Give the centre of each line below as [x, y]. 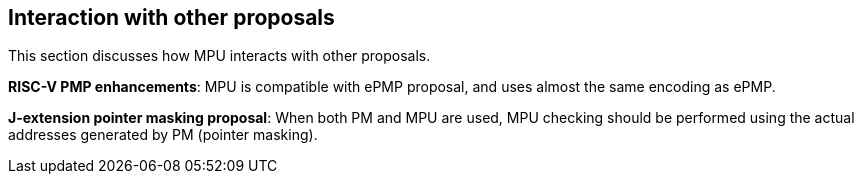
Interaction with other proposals [171, 17]
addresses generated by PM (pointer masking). [163, 135]
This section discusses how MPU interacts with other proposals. [219, 56]
